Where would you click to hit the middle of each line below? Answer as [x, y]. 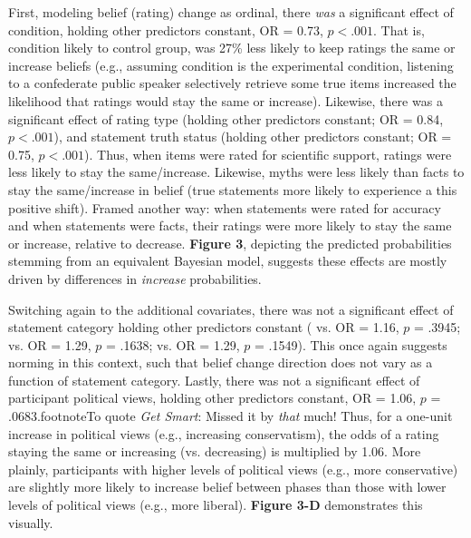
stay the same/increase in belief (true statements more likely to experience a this [233, 189]
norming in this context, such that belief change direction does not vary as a [221, 362]
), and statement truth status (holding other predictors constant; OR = [253, 137]
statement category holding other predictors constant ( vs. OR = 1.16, [204, 327]
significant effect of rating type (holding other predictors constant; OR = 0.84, [226, 118]
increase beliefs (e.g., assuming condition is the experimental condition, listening [231, 65]
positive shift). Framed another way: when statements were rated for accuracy [225, 207]
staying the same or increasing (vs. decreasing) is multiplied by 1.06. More [215, 451]
